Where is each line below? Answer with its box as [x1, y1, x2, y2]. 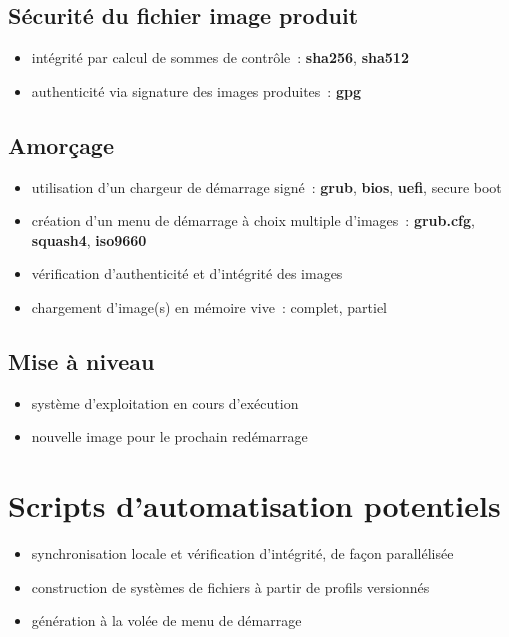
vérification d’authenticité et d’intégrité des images [31, 263, 343, 284]
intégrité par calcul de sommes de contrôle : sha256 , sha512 [31, 47, 409, 68]
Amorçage [8, 129, 115, 160]
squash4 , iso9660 [31, 229, 147, 250]
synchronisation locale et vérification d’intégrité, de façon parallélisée [31, 543, 454, 564]
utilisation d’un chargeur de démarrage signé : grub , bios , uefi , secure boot [31, 176, 502, 197]
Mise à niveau [8, 345, 155, 376]
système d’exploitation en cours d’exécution [31, 392, 299, 413]
